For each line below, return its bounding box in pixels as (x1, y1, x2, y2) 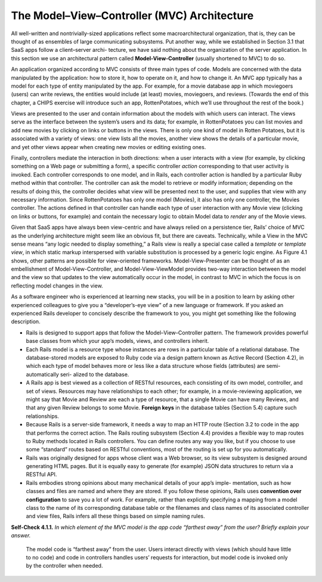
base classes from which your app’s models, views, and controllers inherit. (26, 338, 209, 345)
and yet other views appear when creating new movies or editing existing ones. (11, 143, 206, 150)
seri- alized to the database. (60, 370, 129, 378)
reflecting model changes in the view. (11, 282, 104, 289)
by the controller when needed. (26, 562, 103, 569)
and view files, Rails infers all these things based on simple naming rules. (26, 513, 205, 520)
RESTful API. (26, 471, 57, 478)
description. (11, 318, 41, 325)
